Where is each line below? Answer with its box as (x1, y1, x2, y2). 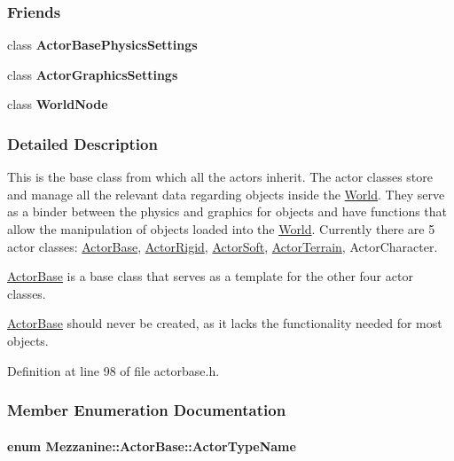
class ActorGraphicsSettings (7, 65, 178, 83)
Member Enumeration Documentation (7, 399, 286, 421)
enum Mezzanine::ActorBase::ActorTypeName (7, 436, 296, 455)
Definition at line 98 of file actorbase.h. (7, 361, 220, 379)
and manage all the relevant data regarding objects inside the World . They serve (7, 184, 445, 203)
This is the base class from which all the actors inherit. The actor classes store (7, 168, 433, 186)
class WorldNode (7, 95, 108, 113)
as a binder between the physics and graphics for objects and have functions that (7, 202, 448, 221)
